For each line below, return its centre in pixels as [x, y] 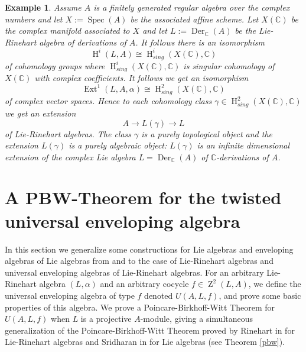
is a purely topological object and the [207, 133]
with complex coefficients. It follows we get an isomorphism [141, 78]
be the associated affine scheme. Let [194, 19]
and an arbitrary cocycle [144, 284]
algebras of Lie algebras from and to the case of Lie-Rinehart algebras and [139, 261]
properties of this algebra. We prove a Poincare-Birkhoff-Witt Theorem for [140, 307]
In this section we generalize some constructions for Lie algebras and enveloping [149, 249]
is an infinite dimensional [243, 145]
